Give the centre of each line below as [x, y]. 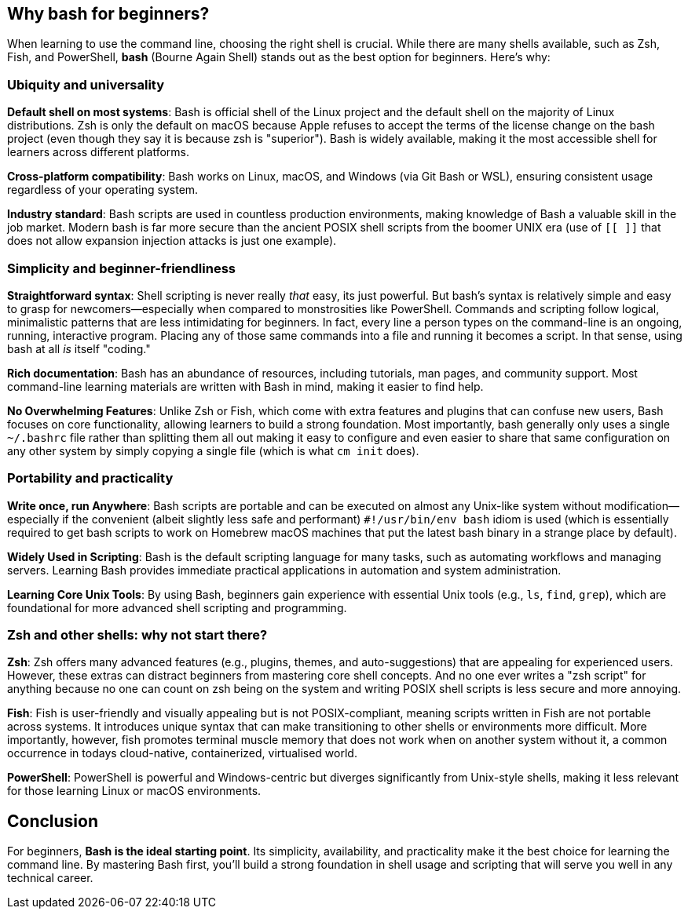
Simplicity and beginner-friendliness [121, 268]
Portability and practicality [90, 478]
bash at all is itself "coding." [79, 348]
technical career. [50, 878]
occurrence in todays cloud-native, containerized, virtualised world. [182, 753]
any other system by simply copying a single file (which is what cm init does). [213, 450]
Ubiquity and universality [86, 84]
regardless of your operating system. [103, 190]
